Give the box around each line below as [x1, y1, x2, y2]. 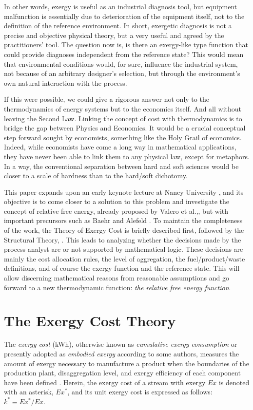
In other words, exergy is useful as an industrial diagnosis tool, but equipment [4, 1, 237, 11]
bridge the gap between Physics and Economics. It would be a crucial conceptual [4, 123, 246, 133]
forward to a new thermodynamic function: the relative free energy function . [4, 282, 231, 292]
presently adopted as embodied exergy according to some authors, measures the [4, 348, 239, 358]
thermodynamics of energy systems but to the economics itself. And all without [4, 103, 242, 113]
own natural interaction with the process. [4, 77, 127, 88]
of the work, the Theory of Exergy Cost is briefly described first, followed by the [4, 225, 244, 235]
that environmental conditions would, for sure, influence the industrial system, [4, 58, 238, 69]
